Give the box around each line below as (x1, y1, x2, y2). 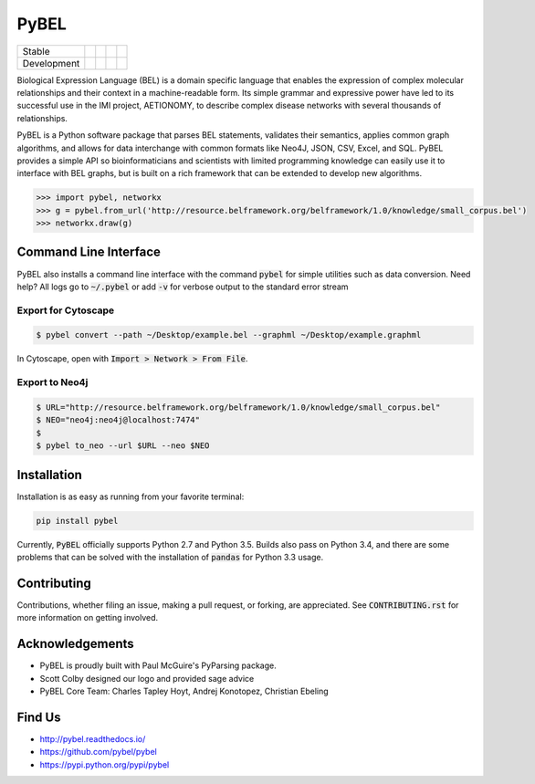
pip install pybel (36, 516, 119, 526)
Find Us (16, 709, 61, 725)
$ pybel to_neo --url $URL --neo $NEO (36, 441, 210, 451)
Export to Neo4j (16, 376, 89, 389)
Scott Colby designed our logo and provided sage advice (39, 673, 255, 684)
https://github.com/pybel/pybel (39, 747, 157, 758)
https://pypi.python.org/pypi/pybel (39, 758, 170, 770)
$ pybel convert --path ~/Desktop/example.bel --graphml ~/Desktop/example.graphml (36, 329, 422, 340)
